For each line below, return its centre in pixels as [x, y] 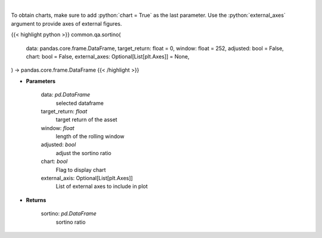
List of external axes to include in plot [102, 186]
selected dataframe [80, 103]
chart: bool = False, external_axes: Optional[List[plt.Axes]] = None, [108, 56]
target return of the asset [86, 120]
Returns [36, 200]
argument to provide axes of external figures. [66, 23]
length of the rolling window [90, 137]
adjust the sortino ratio [83, 153]
